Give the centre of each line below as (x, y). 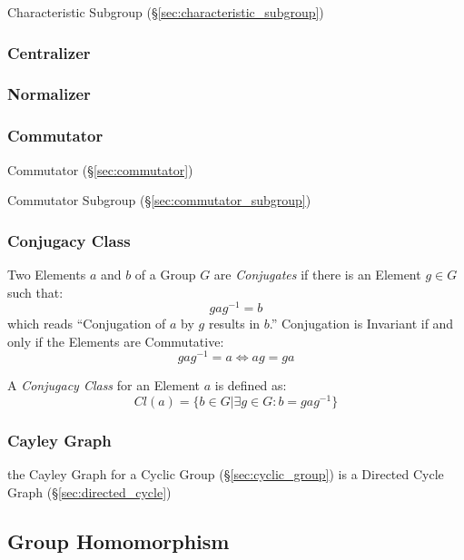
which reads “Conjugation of (87, 324)
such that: (35, 292)
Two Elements (47, 274)
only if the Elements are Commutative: (116, 341)
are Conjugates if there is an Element (317, 274)
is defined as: (251, 385)
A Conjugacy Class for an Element (104, 385)
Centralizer (49, 52)
